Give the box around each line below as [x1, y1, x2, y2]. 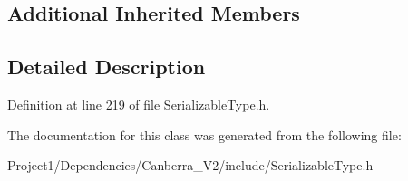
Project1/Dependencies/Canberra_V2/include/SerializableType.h [7, 156, 374, 175]
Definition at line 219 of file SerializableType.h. [7, 94, 270, 113]
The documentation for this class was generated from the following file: [7, 125, 402, 144]
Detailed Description [7, 52, 206, 81]
